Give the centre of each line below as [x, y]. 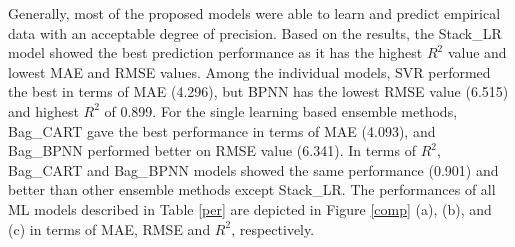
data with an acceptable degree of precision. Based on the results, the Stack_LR [255, 32]
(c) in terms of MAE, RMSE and [109, 228]
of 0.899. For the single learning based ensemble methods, [281, 110]
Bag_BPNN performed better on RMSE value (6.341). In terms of [212, 150]
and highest [43, 110]
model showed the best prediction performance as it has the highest [215, 52]
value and [477, 52]
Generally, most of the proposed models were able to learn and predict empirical [254, 13]
